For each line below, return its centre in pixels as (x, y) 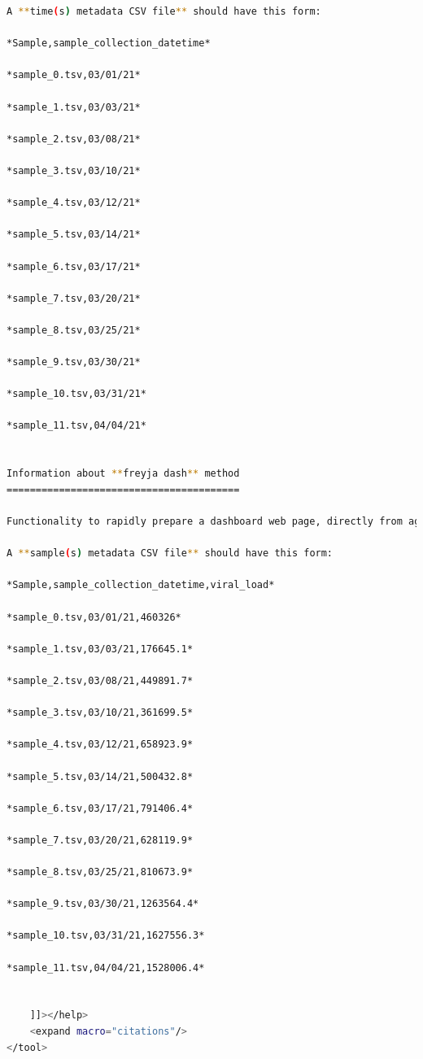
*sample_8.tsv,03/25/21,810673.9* (100, 872)
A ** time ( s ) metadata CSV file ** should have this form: (164, 11)
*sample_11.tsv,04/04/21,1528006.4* (106, 967)
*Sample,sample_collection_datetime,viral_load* (141, 585)
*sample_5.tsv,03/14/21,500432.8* (100, 776)
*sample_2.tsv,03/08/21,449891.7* (100, 680)
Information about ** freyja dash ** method (123, 474)
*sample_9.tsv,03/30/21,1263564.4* (103, 904)
